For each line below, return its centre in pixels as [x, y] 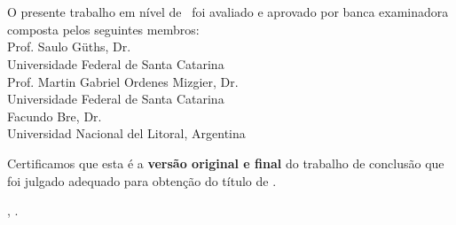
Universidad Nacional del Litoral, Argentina [126, 133]
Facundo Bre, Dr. [55, 116]
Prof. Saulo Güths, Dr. [69, 47]
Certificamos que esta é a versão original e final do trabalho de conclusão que [226, 163]
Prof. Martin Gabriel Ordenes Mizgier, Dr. [123, 81]
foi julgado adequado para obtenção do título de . [142, 180]
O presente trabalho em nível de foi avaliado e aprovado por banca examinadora [228, 12]
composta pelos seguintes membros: [103, 29]
